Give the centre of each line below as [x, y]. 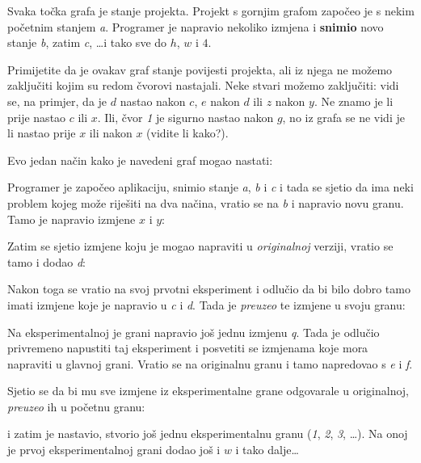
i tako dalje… [267, 450]
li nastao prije [42, 133]
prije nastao [37, 117]
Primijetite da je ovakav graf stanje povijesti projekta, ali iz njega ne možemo [200, 69]
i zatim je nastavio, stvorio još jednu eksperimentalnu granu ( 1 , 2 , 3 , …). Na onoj [208, 434]
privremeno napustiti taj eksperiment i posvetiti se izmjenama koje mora [188, 348]
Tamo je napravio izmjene [72, 219]
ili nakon [111, 133]
